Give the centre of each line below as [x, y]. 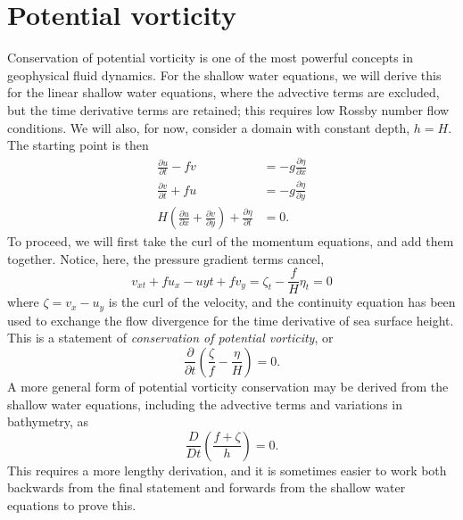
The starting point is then [78, 145]
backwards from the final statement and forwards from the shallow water [207, 487]
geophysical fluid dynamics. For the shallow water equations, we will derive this [224, 74]
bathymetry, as [48, 421]
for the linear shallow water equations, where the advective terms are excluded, [223, 92]
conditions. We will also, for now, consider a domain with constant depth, [209, 127]
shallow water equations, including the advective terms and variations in [205, 404]
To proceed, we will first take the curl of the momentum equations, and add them [231, 241]
